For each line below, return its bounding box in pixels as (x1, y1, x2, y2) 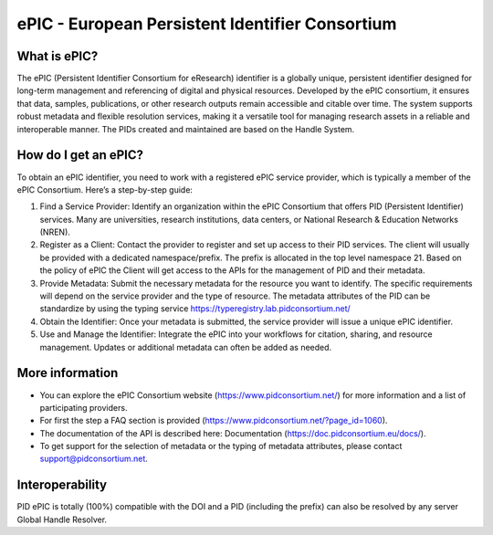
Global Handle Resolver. (16, 514, 108, 525)
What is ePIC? (16, 48, 99, 64)
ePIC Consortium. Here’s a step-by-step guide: (16, 184, 194, 195)
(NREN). (39, 226, 70, 237)
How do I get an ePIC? (16, 147, 144, 163)
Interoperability (16, 477, 108, 493)
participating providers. (39, 402, 128, 413)
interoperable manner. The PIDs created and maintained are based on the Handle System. (16, 123, 355, 134)
